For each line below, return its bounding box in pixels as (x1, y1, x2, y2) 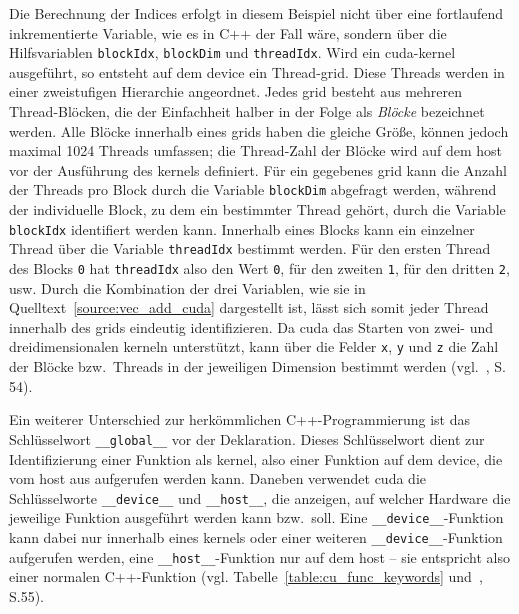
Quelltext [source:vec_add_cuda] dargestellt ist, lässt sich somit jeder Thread (9, 297, 489, 318)
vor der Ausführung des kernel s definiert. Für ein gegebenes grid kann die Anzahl (9, 159, 507, 180)
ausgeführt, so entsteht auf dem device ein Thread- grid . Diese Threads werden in (9, 61, 505, 82)
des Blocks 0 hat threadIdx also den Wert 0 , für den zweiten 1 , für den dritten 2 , (9, 257, 510, 278)
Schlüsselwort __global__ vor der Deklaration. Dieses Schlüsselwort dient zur (9, 428, 485, 449)
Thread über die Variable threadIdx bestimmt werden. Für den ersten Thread (9, 238, 491, 259)
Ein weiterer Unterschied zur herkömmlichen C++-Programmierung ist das (9, 409, 470, 430)
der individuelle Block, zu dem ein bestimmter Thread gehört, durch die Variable (9, 199, 506, 220)
